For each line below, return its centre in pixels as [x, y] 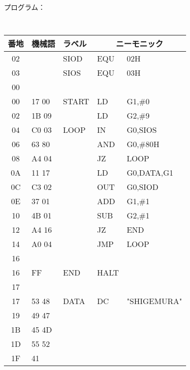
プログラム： [25, 7]
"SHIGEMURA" [154, 301]
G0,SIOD [142, 187]
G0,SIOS [142, 130]
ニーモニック [140, 44]
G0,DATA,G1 [150, 173]
